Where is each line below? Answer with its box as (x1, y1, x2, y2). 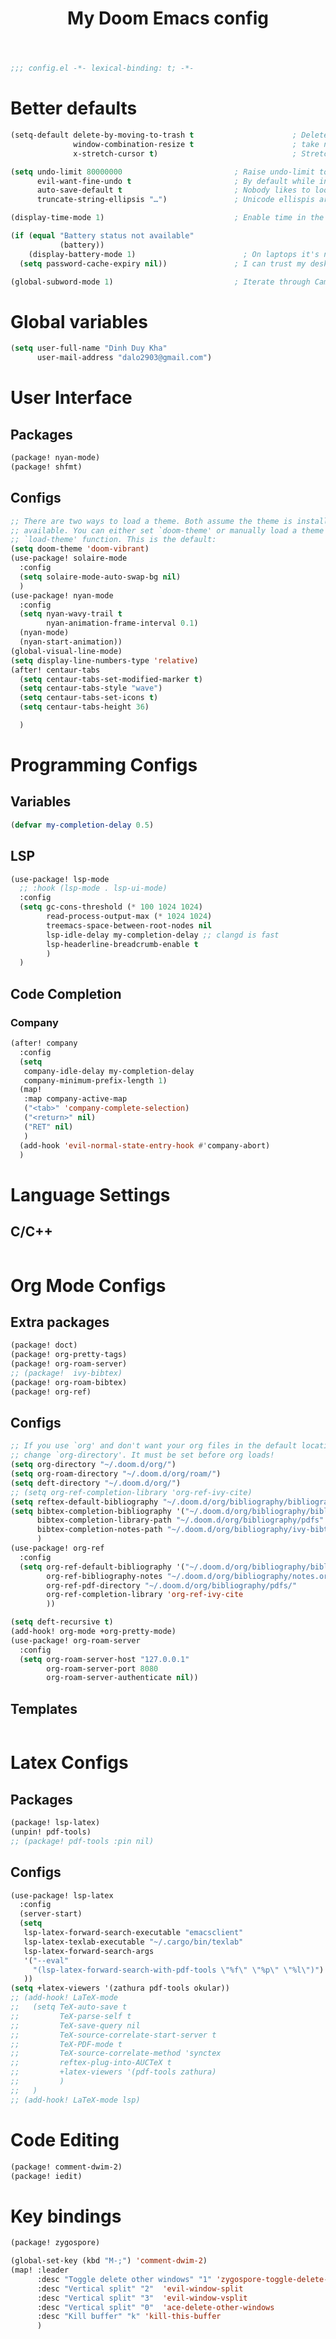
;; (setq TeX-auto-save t (10, 2002, 128, 2012)
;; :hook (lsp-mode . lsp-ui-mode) (19, 883, 168, 894)
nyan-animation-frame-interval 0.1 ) (46, 618, 199, 629)
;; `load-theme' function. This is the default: (10, 535, 217, 545)
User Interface (10, 387, 133, 409)
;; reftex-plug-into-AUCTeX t (10, 2058, 172, 2068)
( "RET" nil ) (23, 1122, 74, 1132)
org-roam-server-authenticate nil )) (46, 1673, 199, 1683)
